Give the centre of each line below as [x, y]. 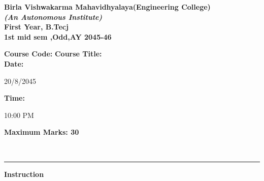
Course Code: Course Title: [53, 54]
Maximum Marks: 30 [42, 132]
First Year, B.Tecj [36, 27]
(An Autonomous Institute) [53, 17]
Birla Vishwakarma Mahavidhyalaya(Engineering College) [107, 7]
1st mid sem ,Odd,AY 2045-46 [58, 36]
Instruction [24, 174]
